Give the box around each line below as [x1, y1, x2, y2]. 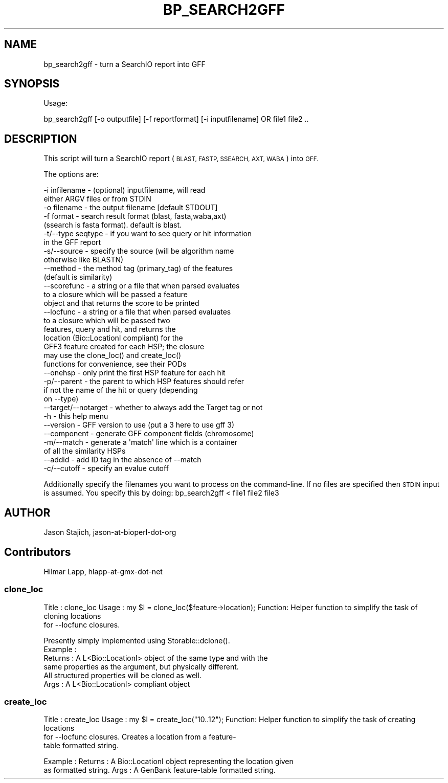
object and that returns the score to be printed [43, 299, 199, 308]
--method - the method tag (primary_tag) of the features [43, 264, 233, 273]
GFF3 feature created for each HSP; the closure [43, 342, 205, 351]
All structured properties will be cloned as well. [43, 670, 201, 680]
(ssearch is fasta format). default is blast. [43, 220, 182, 230]
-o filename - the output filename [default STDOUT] [43, 203, 218, 212]
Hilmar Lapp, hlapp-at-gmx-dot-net [43, 567, 163, 576]
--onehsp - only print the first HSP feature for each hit [43, 368, 226, 377]
